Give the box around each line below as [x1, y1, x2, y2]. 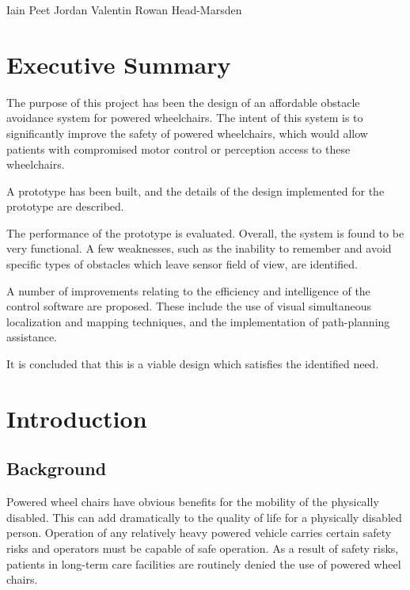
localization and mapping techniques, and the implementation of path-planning [6, 313, 390, 329]
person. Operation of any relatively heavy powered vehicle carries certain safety [6, 524, 392, 541]
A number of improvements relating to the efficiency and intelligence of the [6, 282, 370, 299]
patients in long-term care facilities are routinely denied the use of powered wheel [6, 555, 401, 572]
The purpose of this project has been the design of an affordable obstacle [6, 93, 360, 110]
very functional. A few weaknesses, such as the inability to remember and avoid [6, 240, 392, 257]
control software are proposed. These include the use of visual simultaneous [6, 298, 372, 314]
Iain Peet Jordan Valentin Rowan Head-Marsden [6, 2, 242, 17]
